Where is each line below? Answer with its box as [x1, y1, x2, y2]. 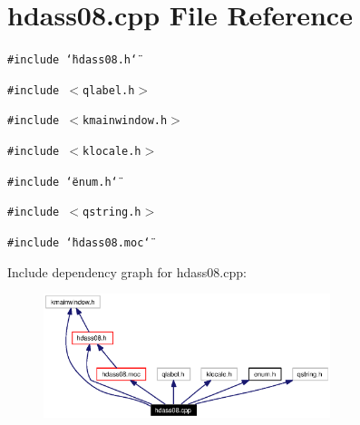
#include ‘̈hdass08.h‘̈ [7, 53, 138, 67]
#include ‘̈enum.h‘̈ [7, 175, 118, 188]
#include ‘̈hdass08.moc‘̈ [7, 237, 151, 250]
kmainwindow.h [83, 114, 168, 128]
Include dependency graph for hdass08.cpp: [7, 262, 247, 281]
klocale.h [83, 145, 141, 159]
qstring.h [83, 206, 141, 219]
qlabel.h [83, 83, 135, 97]
